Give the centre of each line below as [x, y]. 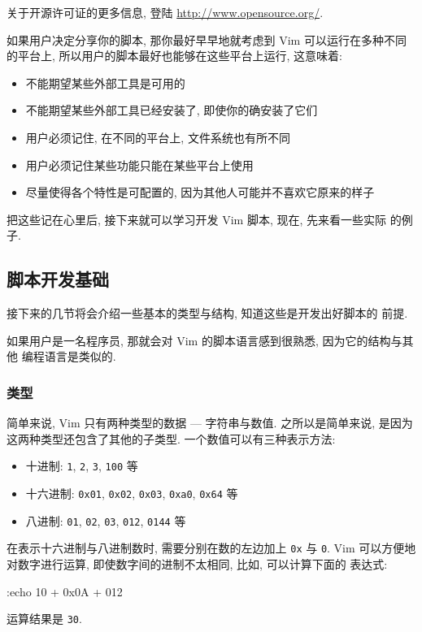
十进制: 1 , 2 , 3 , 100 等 [82, 466]
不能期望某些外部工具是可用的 [105, 82]
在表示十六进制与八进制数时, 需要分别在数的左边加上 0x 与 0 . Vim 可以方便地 [211, 548]
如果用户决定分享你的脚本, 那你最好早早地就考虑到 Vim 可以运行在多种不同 [207, 39]
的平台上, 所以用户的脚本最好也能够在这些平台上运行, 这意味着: [174, 56]
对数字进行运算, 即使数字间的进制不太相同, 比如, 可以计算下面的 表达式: [197, 563]
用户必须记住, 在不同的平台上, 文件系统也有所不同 [158, 137]
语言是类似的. [80, 356]
